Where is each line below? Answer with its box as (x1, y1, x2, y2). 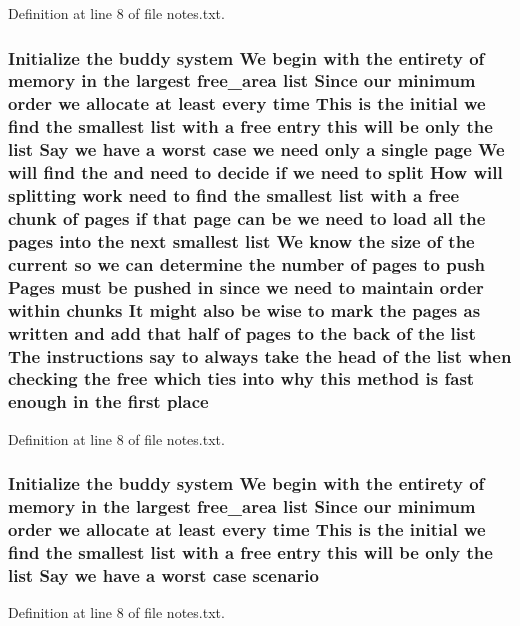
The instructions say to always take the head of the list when (8, 343, 512, 368)
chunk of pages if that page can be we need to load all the (8, 205, 486, 230)
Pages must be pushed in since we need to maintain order (8, 274, 484, 299)
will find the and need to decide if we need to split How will (8, 160, 503, 185)
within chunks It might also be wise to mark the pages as (8, 297, 481, 322)
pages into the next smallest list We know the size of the (8, 228, 475, 253)
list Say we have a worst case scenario (8, 562, 319, 587)
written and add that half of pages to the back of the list (8, 320, 476, 345)
